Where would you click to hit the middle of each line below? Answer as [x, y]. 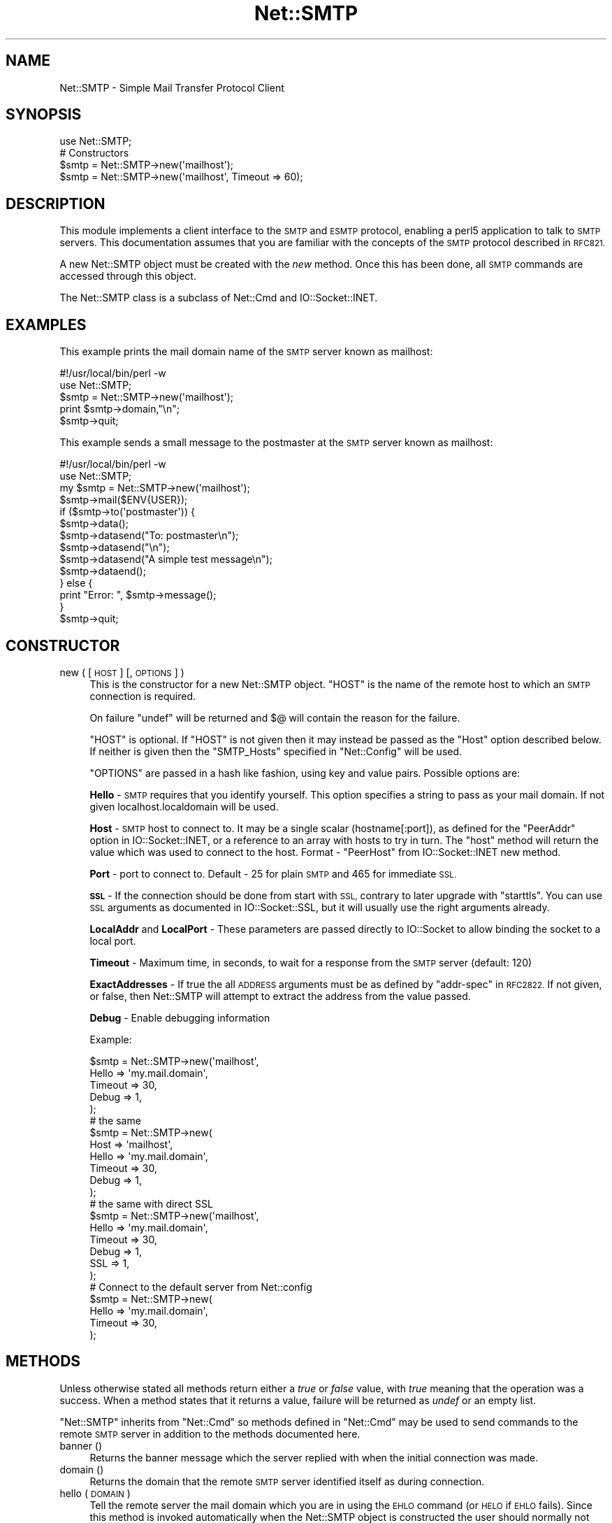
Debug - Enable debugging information [180, 1017]
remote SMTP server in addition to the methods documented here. [210, 1433]
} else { [76, 583]
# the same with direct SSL [151, 1203]
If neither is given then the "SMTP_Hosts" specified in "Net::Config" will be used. [276, 751]
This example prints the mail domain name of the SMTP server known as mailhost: [246, 352]
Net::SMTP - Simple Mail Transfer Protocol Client [172, 87]
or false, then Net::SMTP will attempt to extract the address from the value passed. [280, 996]
